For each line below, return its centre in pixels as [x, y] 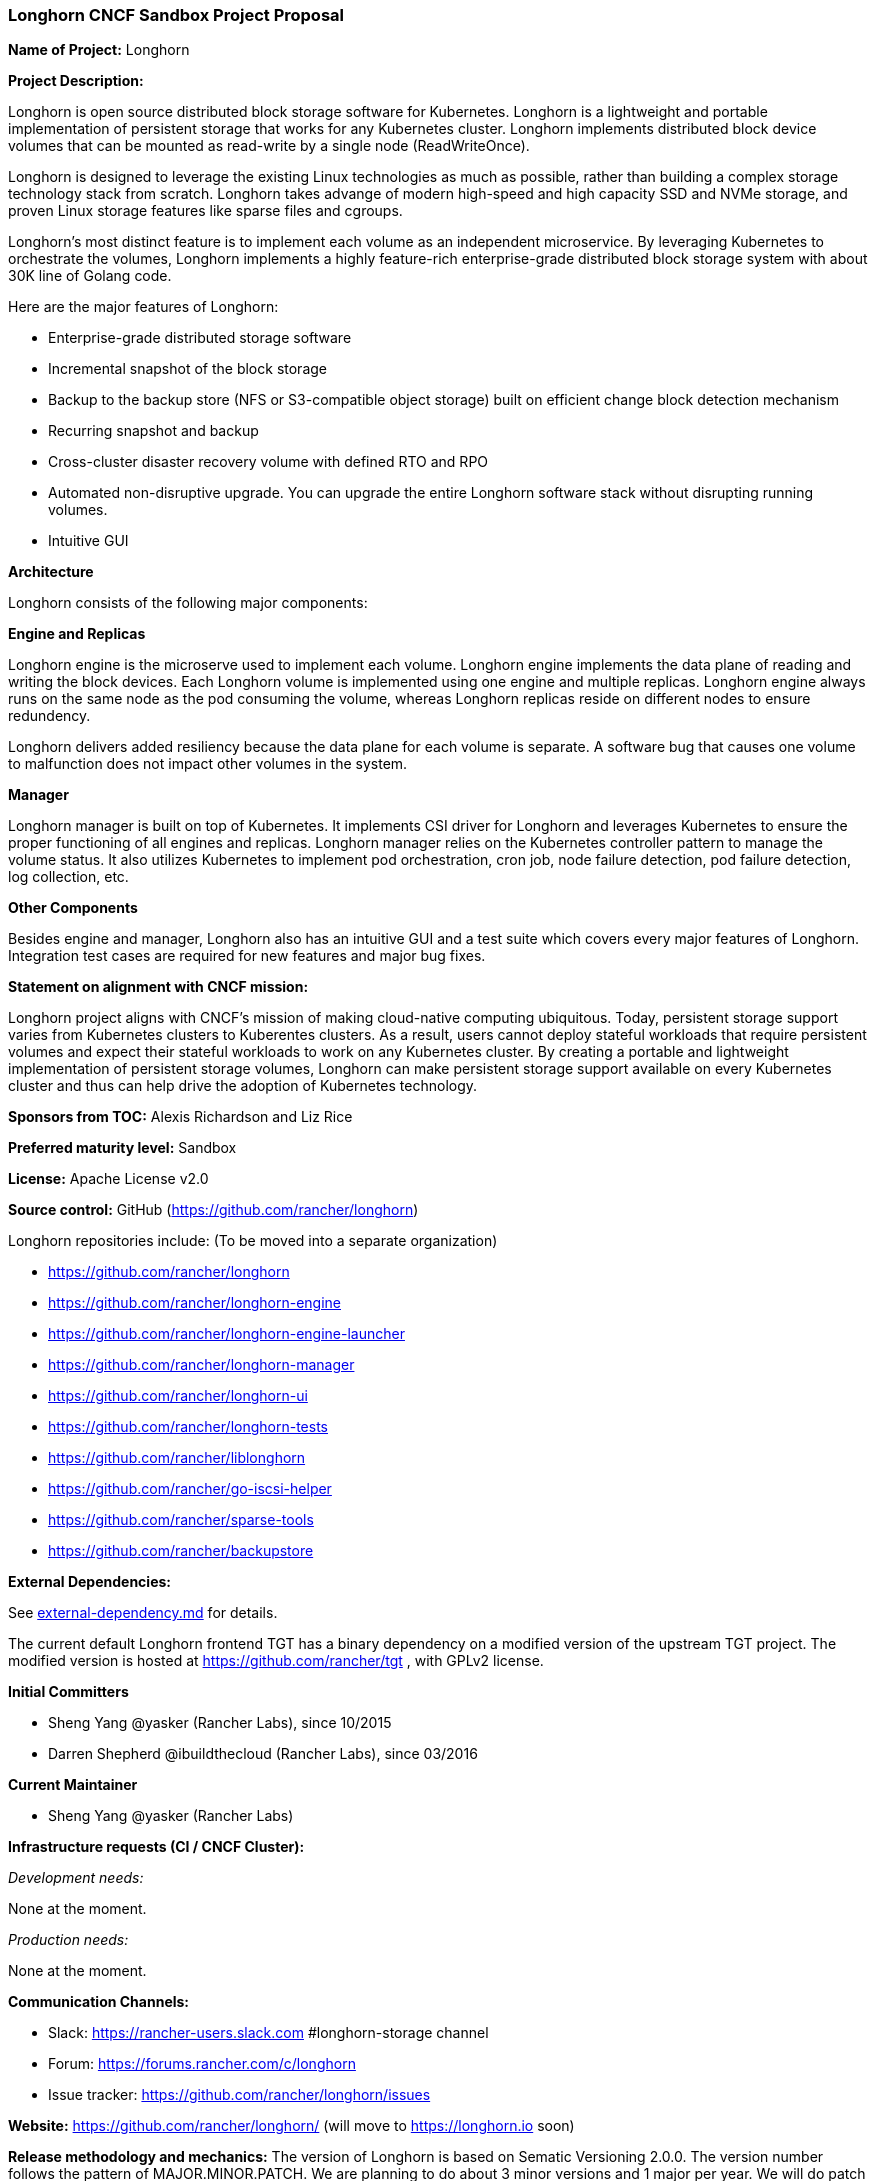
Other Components [73, 908]
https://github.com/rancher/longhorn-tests [188, 1427]
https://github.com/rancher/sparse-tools [181, 1520]
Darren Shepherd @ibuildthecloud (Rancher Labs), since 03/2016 [263, 1754]
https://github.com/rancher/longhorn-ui [178, 1396]
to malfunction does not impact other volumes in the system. [208, 764]
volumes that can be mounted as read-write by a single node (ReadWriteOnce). [269, 146]
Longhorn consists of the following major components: [188, 603]
